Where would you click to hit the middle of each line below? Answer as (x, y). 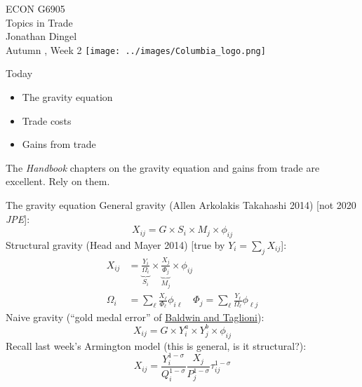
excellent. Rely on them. (58, 181)
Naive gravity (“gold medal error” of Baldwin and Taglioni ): (135, 317)
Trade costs (47, 120)
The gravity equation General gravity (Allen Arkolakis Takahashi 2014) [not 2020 (181, 205)
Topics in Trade (39, 22)
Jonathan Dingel (41, 36)
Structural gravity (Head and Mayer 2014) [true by (115, 244)
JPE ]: (18, 218)
